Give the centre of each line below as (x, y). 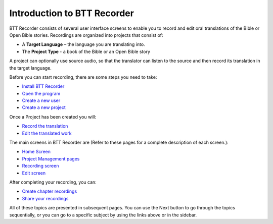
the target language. (30, 68)
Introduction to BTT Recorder (72, 13)
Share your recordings (45, 198)
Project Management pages (51, 158)
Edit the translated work (47, 133)
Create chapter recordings (50, 191)
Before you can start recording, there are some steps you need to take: (83, 77)
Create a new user (41, 100)
